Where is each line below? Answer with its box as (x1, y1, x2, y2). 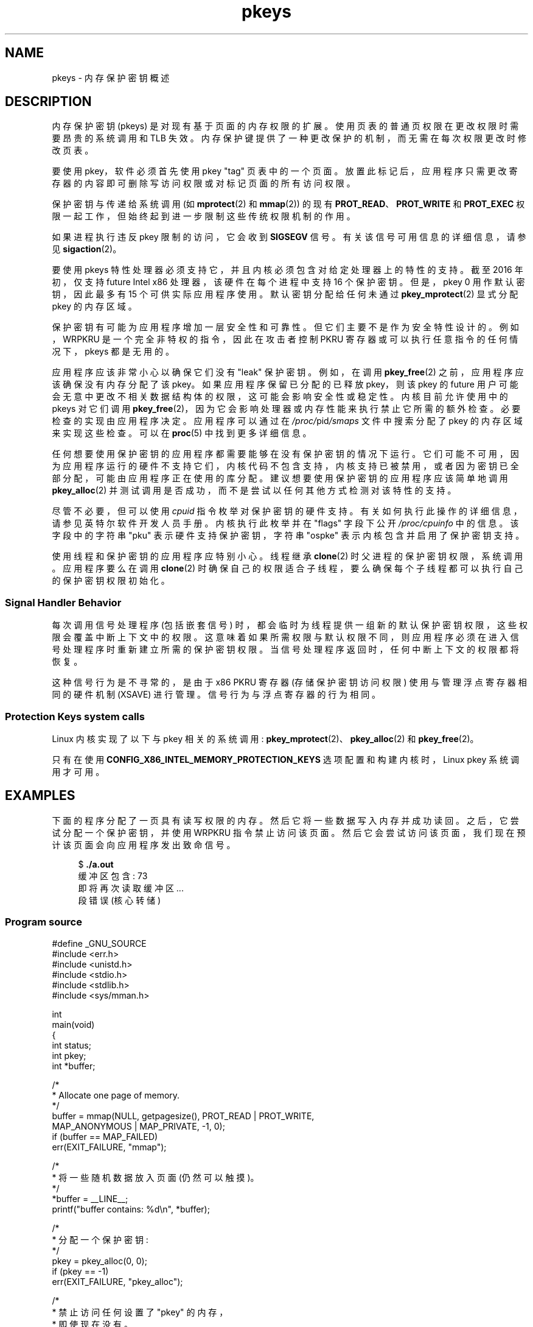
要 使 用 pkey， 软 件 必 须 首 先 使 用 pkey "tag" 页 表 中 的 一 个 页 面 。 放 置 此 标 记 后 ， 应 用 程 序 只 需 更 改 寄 (52, 166, 518, 177)
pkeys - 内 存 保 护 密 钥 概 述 (52, 72, 170, 83)
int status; (52, 1039, 91, 1050)
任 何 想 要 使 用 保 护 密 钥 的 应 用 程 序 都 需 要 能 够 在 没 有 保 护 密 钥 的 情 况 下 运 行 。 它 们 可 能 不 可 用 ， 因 (52, 448, 519, 459)
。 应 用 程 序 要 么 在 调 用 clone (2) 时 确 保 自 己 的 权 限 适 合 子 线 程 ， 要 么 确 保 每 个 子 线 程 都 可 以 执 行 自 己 (52, 563, 523, 574)
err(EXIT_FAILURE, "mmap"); (52, 1141, 167, 1152)
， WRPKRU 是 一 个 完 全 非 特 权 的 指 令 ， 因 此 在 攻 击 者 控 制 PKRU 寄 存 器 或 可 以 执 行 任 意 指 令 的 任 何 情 (52, 334, 518, 345)
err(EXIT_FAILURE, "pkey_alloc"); (52, 1276, 183, 1287)
